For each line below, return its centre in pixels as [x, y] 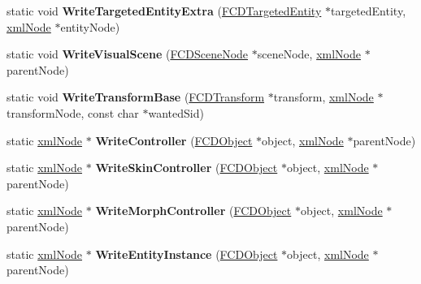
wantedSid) [176, 112]
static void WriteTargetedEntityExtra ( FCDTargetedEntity [164, 11]
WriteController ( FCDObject [174, 140]
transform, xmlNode [323, 97]
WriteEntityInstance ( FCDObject [187, 254]
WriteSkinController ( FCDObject [187, 168]
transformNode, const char [73, 112]
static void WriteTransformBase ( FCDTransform [136, 97]
